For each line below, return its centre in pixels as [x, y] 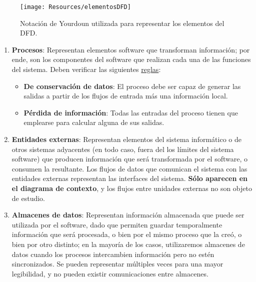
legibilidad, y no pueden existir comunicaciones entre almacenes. [110, 273]
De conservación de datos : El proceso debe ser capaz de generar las [132, 86]
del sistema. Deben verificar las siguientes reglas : [86, 69]
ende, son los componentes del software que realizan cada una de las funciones [131, 59]
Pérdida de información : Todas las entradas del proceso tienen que [131, 112]
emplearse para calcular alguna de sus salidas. [94, 122]
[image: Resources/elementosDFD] [75, 7]
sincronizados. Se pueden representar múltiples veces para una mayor [117, 264]
